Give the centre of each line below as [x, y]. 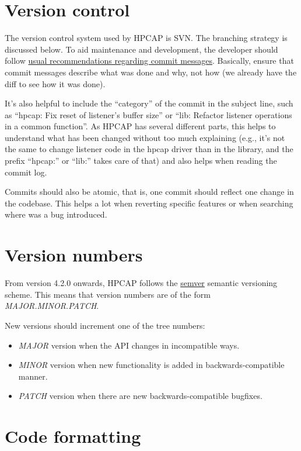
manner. [33, 376]
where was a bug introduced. [56, 214]
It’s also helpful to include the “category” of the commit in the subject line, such [149, 103]
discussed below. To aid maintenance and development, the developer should [141, 49]
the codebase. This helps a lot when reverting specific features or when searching [149, 203]
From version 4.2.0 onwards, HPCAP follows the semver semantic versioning [141, 283]
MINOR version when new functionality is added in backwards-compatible [151, 365]
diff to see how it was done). [55, 83]
